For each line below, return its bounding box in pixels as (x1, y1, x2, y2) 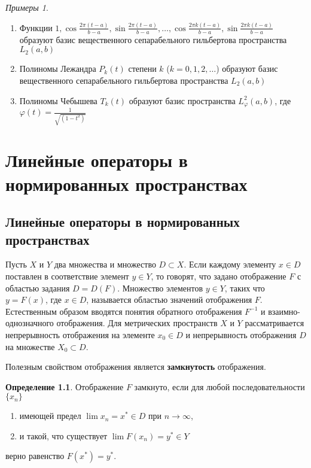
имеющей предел (19, 409, 81, 422)
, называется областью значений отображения (86, 293, 252, 306)
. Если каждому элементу (184, 258, 276, 271)
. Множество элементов (117, 281, 203, 294)
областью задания (5, 281, 70, 294)
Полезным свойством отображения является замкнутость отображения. (5, 360, 266, 373)
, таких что (224, 281, 265, 294)
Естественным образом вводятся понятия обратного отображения (5, 305, 242, 317)
